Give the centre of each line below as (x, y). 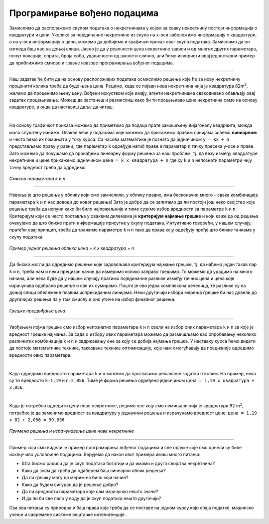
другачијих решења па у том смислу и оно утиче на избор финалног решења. (92, 299)
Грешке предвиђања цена (37, 311)
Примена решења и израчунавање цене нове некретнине (71, 431)
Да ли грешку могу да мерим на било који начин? (75, 478)
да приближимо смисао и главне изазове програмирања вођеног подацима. (92, 63)
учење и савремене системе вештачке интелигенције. (67, 515)
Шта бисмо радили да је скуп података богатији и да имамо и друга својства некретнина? (118, 464)
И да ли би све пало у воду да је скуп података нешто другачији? (91, 499)
